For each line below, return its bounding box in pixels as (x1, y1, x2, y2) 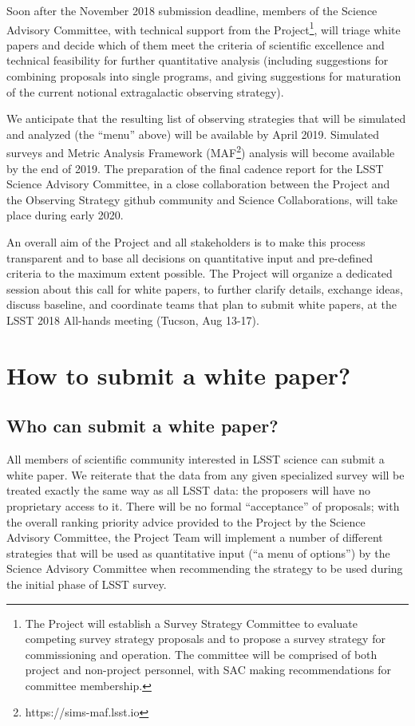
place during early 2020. (6, 207, 124, 223)
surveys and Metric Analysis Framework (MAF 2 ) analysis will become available (6, 142, 395, 161)
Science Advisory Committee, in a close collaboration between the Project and (6, 176, 390, 192)
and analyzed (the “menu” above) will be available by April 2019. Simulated (6, 125, 380, 142)
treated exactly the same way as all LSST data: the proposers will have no (6, 482, 370, 499)
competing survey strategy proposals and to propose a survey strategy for (25, 630, 385, 647)
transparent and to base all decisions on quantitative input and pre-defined (6, 249, 373, 266)
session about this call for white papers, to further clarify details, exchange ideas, (6, 280, 403, 297)
